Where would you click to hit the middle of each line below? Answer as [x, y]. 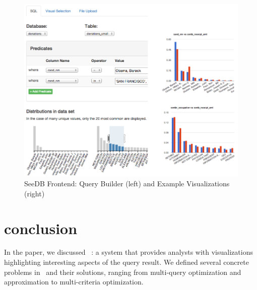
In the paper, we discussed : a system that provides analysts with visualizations [128, 252]
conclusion [41, 228]
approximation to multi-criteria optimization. [74, 282]
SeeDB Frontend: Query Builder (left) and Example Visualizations [127, 184]
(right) [35, 193]
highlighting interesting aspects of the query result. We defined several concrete [126, 262]
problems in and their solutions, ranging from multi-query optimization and [123, 272]
